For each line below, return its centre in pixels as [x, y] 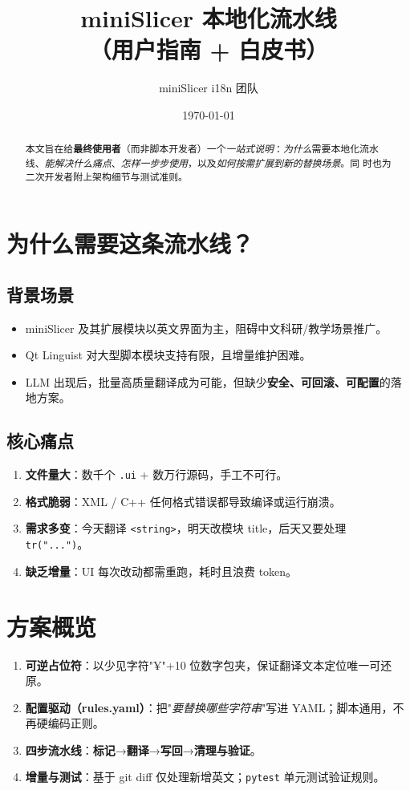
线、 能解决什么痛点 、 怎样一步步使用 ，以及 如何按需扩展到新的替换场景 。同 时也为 [208, 162]
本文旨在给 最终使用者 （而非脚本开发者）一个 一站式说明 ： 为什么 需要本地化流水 [202, 149]
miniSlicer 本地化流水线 [209, 18]
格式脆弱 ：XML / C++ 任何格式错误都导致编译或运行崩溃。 [183, 501]
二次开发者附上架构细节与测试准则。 [106, 176]
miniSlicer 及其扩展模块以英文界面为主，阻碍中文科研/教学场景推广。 [206, 328]
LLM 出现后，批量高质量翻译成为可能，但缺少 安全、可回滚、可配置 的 [208, 381]
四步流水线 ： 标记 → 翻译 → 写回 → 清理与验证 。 [143, 749]
